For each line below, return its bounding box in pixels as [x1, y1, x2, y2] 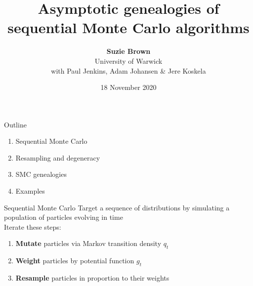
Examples [15, 186, 45, 196]
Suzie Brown [106, 46, 151, 56]
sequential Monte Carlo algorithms [7, 17, 250, 38]
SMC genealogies [15, 169, 67, 179]
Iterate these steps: [4, 221, 61, 232]
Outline [4, 119, 27, 129]
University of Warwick [94, 55, 163, 66]
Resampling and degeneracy [15, 152, 100, 163]
